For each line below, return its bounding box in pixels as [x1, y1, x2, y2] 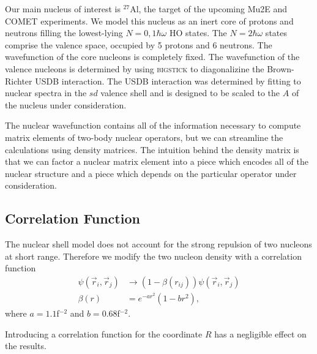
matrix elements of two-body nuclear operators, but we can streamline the [5, 130, 283, 143]
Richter [5, 74, 32, 87]
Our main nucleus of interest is [5, 2, 121, 15]
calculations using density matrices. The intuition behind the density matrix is [5, 143, 299, 156]
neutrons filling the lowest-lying [5, 26, 123, 39]
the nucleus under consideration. [5, 98, 127, 111]
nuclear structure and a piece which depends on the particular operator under [5, 167, 297, 179]
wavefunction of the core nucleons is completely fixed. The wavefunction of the [5, 50, 300, 63]
